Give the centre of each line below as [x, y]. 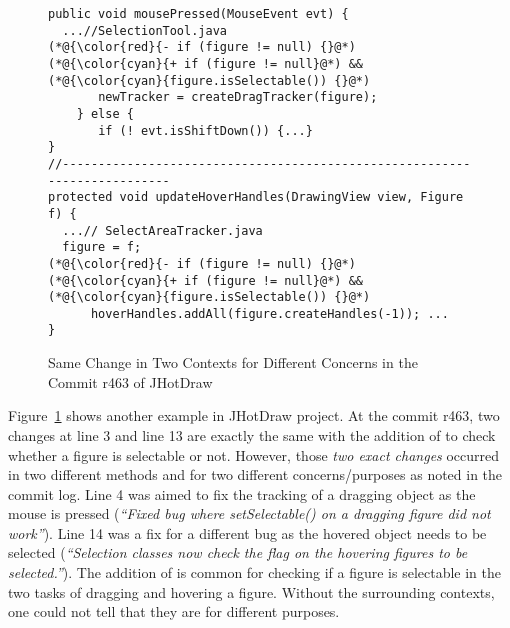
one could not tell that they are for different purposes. [174, 611]
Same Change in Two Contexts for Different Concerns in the [233, 362]
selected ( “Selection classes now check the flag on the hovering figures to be [238, 552]
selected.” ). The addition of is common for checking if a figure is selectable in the [254, 572]
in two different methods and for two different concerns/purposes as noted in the [255, 474]
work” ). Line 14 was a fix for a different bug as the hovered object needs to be [247, 532]
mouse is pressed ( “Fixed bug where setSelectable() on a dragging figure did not [249, 513]
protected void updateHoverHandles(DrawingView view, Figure [256, 197]
